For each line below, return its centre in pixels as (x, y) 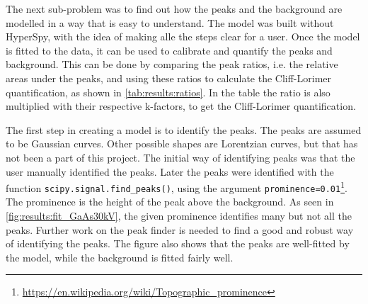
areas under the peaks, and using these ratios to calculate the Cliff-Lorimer (169, 78)
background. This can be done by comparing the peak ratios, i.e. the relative (172, 64)
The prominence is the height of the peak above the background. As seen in (170, 202)
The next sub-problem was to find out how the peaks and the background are (174, 9)
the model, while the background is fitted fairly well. (120, 257)
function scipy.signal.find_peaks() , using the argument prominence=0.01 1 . (177, 187)
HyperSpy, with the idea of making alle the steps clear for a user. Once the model (183, 36)
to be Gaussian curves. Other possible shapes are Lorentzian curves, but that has (182, 143)
